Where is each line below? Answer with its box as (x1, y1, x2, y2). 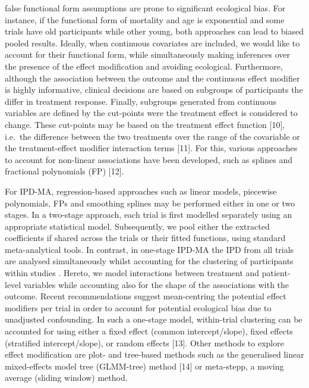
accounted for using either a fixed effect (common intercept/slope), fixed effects (5, 325, 293, 337)
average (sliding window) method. (5, 371, 128, 384)
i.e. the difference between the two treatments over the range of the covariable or (5, 130, 300, 142)
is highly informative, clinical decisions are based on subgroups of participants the (5, 83, 303, 96)
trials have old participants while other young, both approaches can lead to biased (5, 25, 304, 37)
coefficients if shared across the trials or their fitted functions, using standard (5, 231, 286, 244)
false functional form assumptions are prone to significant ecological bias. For (5, 2, 286, 14)
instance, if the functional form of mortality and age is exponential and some (5, 13, 285, 26)
